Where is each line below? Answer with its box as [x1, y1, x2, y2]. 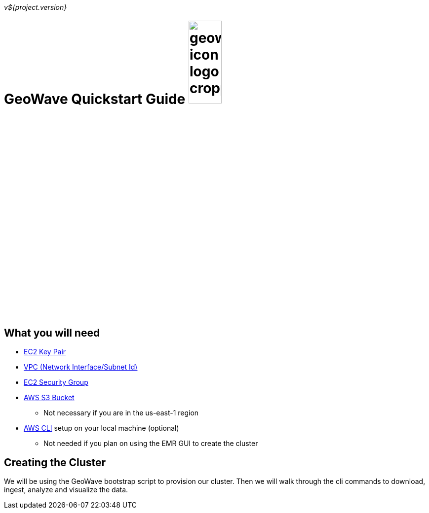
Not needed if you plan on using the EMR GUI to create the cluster [43, 439, 258, 448]
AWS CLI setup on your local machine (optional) [24, 424, 179, 433]
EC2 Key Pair [24, 347, 66, 356]
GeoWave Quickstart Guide [4, 90, 186, 107]
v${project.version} [4, 3, 67, 11]
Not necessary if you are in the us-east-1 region [43, 409, 199, 417]
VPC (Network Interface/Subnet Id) [24, 363, 138, 372]
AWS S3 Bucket [24, 393, 75, 402]
